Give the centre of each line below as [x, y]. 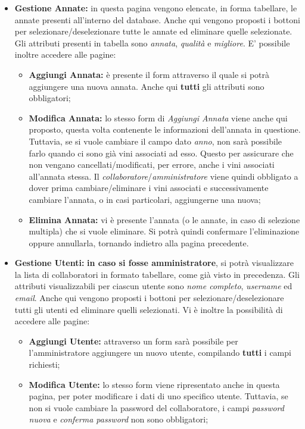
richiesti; [44, 364]
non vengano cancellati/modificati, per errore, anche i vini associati [152, 165]
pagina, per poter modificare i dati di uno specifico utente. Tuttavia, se [158, 396]
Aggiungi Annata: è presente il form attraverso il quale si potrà [149, 74]
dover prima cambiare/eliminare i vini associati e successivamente [149, 188]
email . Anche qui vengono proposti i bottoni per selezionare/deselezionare [149, 298]
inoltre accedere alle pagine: [65, 54]
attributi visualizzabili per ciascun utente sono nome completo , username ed [153, 286]
